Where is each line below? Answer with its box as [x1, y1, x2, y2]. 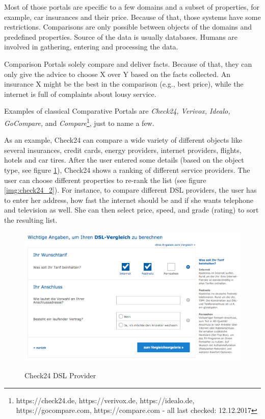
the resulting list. [4, 214, 58, 225]
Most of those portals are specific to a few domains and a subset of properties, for [4, 2, 259, 12]
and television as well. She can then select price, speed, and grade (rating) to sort [4, 204, 259, 215]
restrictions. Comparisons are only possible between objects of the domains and [4, 21, 252, 32]
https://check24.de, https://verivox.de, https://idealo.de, [16, 395, 195, 405]
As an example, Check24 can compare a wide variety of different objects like [4, 135, 242, 145]
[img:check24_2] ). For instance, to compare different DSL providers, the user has [4, 185, 257, 195]
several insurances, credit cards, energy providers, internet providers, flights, [4, 144, 242, 155]
